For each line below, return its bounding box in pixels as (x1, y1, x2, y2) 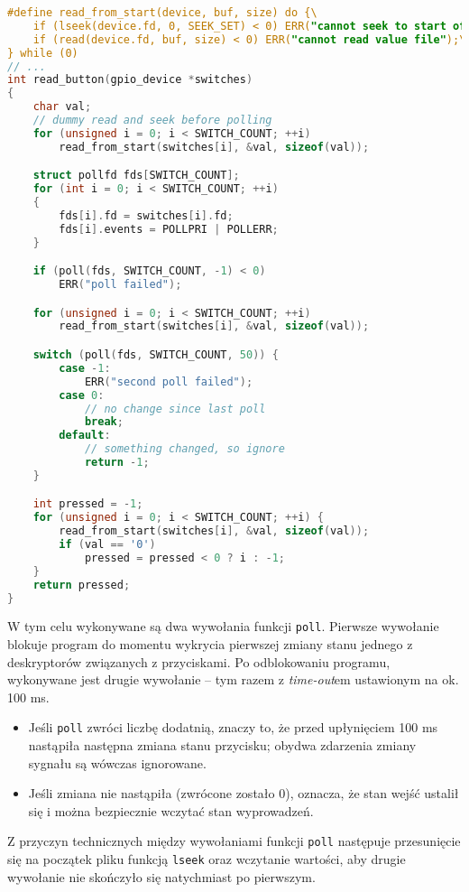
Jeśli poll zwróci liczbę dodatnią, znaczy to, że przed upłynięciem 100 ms (28, 718, 438, 737)
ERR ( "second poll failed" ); (84, 375, 253, 388)
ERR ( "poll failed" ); (59, 278, 182, 292)
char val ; (32, 100, 92, 114)
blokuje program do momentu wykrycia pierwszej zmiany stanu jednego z (7, 635, 413, 654)
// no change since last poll (84, 402, 266, 415)
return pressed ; (32, 578, 131, 591)
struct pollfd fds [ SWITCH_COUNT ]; (32, 169, 240, 182)
